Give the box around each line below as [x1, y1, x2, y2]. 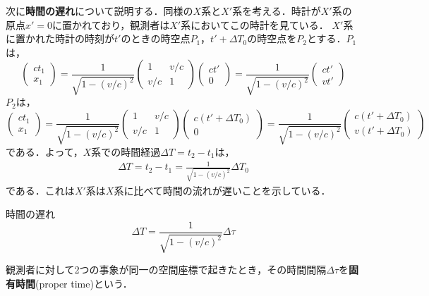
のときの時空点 [121, 31, 191, 46]
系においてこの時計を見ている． [181, 17, 329, 32]
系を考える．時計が [232, 4, 321, 18]
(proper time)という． [35, 276, 133, 291]
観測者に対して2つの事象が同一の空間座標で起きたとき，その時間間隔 [6, 262, 327, 277]
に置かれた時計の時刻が [6, 31, 114, 46]
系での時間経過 [91, 144, 161, 159]
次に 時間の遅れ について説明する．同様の [6, 4, 193, 18]
